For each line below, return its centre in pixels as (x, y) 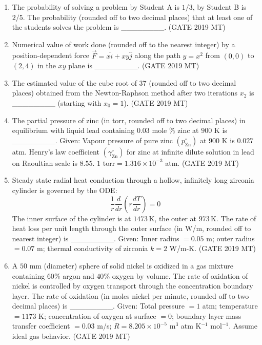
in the (47, 65)
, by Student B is (219, 7)
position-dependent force (51, 55)
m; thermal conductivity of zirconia (93, 248)
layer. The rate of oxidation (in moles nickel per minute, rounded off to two (130, 295)
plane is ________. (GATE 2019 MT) (134, 65)
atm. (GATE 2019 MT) (202, 162)
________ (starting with (57, 102)
